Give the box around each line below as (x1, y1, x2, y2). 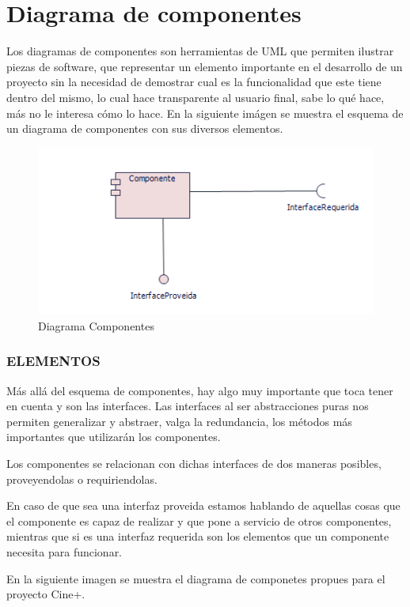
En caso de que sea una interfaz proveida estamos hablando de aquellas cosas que (6, 497, 401, 514)
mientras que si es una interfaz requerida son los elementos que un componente (6, 528, 389, 545)
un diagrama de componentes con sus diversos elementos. (6, 120, 283, 137)
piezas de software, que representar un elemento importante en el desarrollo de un (6, 58, 403, 74)
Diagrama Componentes (38, 317, 154, 334)
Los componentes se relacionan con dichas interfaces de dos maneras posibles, (6, 454, 382, 471)
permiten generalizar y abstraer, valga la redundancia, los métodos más (6, 413, 352, 429)
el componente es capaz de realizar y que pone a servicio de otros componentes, (6, 512, 392, 529)
